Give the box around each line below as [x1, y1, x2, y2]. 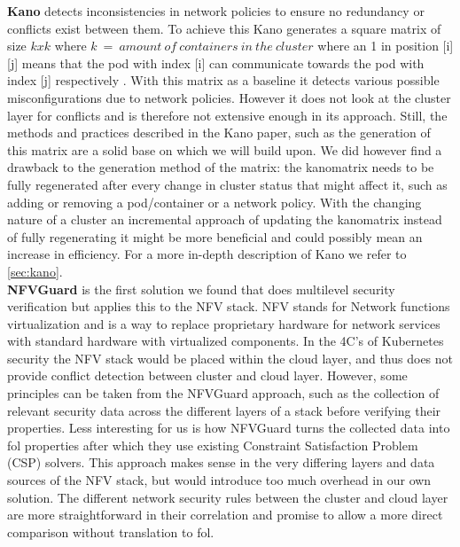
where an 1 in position [317, 36, 439, 55]
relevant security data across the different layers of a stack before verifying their [7, 401, 441, 419]
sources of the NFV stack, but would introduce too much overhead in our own [7, 471, 432, 489]
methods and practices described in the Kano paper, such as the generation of [7, 123, 431, 142]
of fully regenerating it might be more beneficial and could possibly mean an [7, 227, 423, 246]
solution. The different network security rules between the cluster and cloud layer [7, 488, 448, 506]
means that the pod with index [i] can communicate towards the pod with [21, 53, 425, 72]
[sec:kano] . [7, 262, 63, 280]
